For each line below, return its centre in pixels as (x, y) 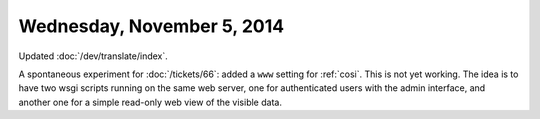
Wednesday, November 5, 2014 (151, 26)
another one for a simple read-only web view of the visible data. (150, 102)
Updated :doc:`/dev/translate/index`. (93, 56)
